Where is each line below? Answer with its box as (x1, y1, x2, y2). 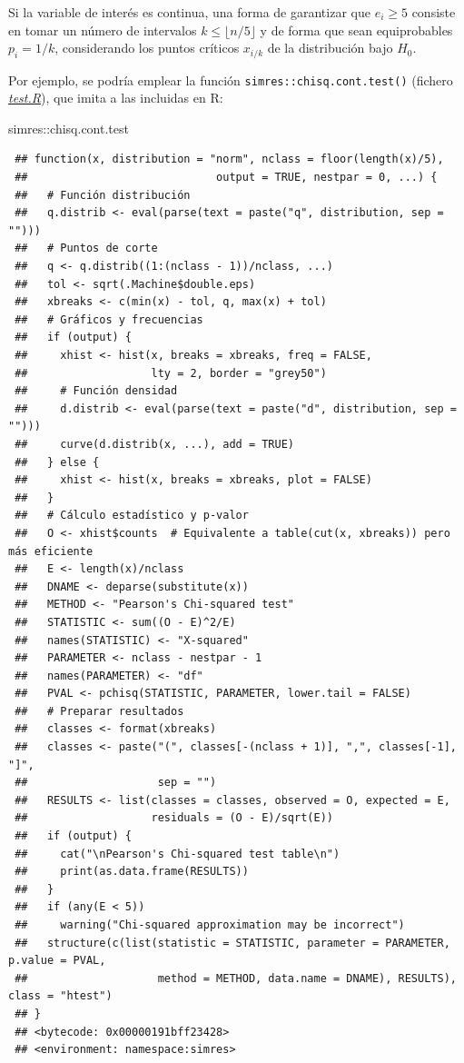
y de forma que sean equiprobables (260, 20, 453, 39)
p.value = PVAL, (8, 954, 106, 968)
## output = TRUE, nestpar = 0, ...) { (15, 171, 438, 184)
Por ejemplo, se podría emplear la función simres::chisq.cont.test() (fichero (8, 70, 453, 89)
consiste (411, 3, 456, 21)
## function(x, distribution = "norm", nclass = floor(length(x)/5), (15, 153, 444, 166)
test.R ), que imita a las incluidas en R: (8, 88, 223, 107)
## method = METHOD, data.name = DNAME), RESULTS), (15, 971, 457, 985)
